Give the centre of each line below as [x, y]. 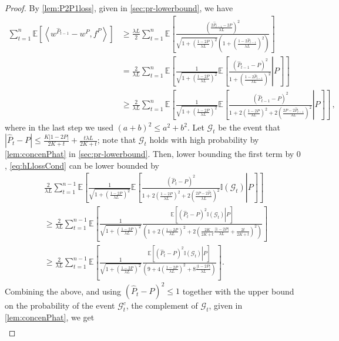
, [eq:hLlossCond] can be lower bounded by [82, 165]
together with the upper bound [238, 291]
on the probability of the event [60, 305]
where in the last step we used [59, 127]
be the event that [249, 127]
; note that [117, 140]
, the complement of [162, 305]
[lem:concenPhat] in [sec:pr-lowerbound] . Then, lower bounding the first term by [150, 154]
